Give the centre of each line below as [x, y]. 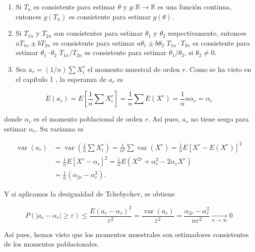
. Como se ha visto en [218, 69]
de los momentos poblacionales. [52, 244]
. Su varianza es [60, 128]
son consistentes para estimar [98, 33]
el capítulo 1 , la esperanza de [61, 79]
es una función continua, [194, 6]
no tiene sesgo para [220, 119]
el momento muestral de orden [134, 69]
